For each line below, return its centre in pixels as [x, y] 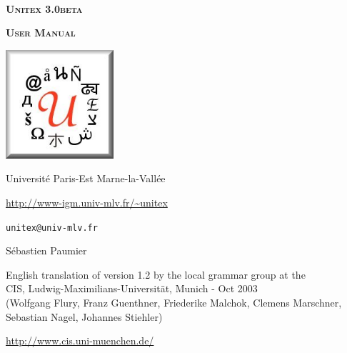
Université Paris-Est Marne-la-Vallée [86, 178]
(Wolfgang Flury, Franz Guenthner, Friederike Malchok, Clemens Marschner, [174, 302]
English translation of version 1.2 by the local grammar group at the [156, 274]
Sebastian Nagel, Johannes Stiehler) [84, 316]
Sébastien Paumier [46, 250]
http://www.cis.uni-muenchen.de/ [80, 340]
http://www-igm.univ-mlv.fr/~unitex [87, 202]
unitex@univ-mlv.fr [52, 228]
